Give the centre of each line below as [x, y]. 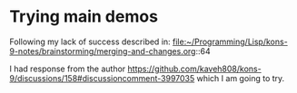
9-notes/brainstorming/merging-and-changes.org [103, 51]
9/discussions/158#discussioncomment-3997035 [102, 78]
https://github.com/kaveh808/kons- [194, 69]
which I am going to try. [241, 78]
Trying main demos [84, 17]
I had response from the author [68, 69]
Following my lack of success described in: [90, 42]
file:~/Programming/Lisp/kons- [230, 42]
